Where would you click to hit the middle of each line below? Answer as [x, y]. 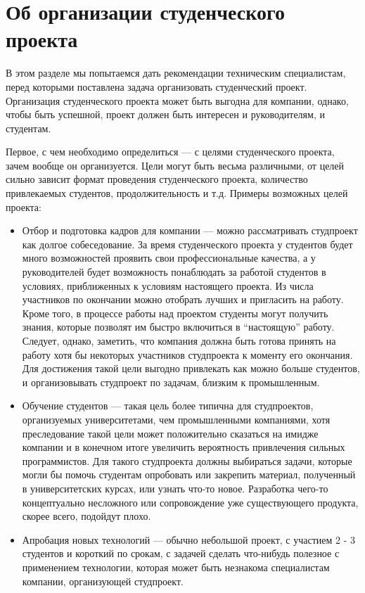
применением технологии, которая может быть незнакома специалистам [176, 567]
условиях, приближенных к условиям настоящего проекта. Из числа [168, 285]
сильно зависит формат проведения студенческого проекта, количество [157, 179]
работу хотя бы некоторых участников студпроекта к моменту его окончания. [187, 354]
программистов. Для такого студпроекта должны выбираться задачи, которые [187, 460]
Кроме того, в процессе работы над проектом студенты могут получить [175, 313]
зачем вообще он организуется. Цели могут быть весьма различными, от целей [175, 165]
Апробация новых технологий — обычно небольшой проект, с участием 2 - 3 [189, 539]
